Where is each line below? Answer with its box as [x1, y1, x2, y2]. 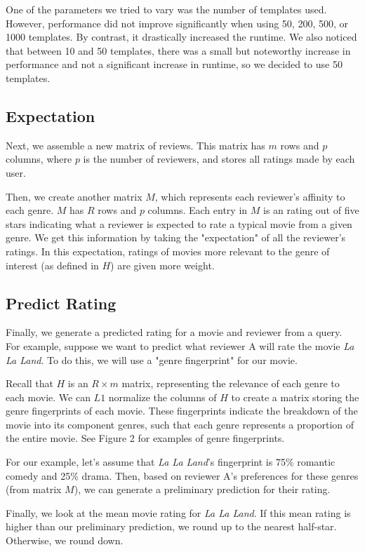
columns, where [6, 152, 72, 166]
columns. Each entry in [147, 203, 248, 217]
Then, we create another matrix [6, 189, 142, 203]
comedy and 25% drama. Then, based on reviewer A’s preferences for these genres [6, 468, 359, 483]
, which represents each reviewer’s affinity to [154, 189, 345, 203]
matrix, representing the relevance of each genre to [121, 376, 340, 391]
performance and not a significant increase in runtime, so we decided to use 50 [6, 57, 343, 72]
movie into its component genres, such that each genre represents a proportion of [6, 417, 354, 431]
